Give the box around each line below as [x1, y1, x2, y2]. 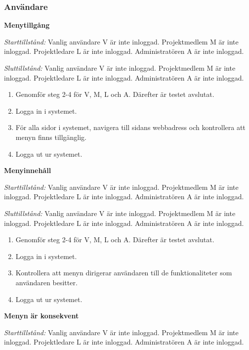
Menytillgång [4, 20, 50, 30]
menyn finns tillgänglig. [15, 131, 87, 142]
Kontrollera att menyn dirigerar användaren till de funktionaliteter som [15, 267, 232, 278]
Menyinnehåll [4, 165, 51, 175]
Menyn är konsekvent [4, 310, 79, 321]
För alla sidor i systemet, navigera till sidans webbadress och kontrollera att [15, 122, 246, 132]
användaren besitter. [15, 277, 78, 287]
